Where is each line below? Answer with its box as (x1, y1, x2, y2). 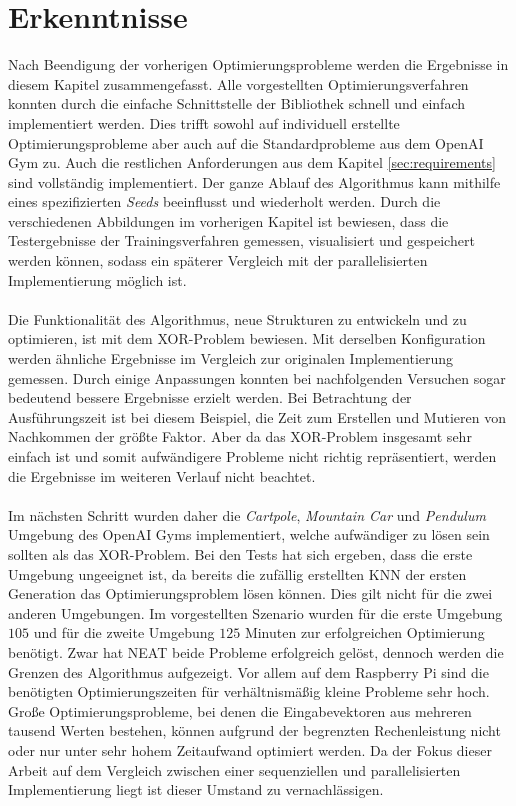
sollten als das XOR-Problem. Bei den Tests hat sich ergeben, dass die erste (8, 543, 473, 564)
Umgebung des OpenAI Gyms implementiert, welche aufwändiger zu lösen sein (8, 524, 490, 545)
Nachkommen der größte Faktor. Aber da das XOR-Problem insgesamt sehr (8, 426, 472, 447)
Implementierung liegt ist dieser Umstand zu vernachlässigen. (8, 779, 384, 800)
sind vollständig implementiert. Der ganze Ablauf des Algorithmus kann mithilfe (8, 171, 501, 192)
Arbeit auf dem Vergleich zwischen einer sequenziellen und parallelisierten (8, 759, 461, 780)
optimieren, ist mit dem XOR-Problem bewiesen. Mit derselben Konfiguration (8, 328, 486, 349)
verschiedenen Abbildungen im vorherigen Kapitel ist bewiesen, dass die (8, 210, 449, 231)
